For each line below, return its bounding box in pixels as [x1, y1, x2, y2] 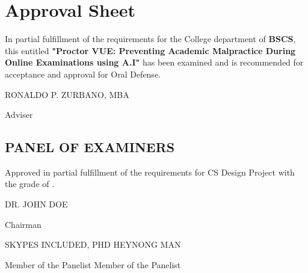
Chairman [5, 218, 42, 230]
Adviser [5, 108, 33, 121]
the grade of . [5, 177, 55, 190]
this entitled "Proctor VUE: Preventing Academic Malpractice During [5, 44, 296, 57]
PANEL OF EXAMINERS [5, 138, 175, 156]
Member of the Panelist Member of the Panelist [5, 258, 181, 271]
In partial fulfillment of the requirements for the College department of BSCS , [5, 32, 296, 45]
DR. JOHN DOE [5, 198, 68, 210]
